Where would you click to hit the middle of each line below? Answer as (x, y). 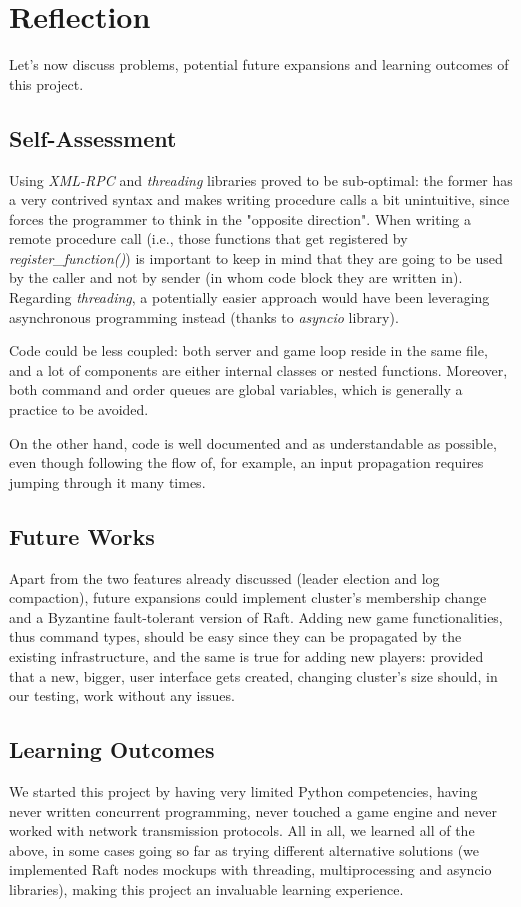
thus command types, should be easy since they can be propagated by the (235, 636)
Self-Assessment (93, 137)
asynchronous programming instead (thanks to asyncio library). (204, 316)
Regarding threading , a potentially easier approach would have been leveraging (249, 297)
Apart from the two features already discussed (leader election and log (224, 577)
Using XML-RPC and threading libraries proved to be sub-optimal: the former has (261, 179)
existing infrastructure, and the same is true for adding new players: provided (246, 656)
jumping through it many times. (107, 481)
